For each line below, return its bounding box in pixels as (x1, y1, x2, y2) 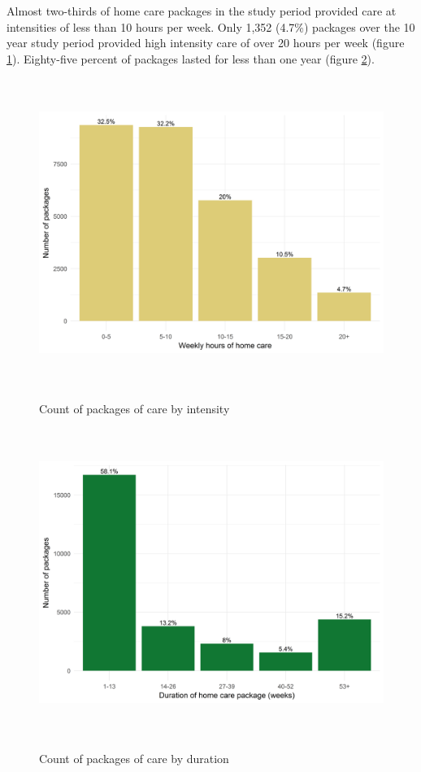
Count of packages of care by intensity (39, 399, 230, 417)
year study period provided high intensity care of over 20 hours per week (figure (7, 34, 405, 51)
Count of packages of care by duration (39, 750, 229, 767)
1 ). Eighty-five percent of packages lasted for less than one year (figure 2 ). (7, 50, 375, 67)
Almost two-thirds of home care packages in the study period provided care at (7, 2, 397, 19)
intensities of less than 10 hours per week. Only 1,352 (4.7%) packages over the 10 (7, 18, 415, 35)
